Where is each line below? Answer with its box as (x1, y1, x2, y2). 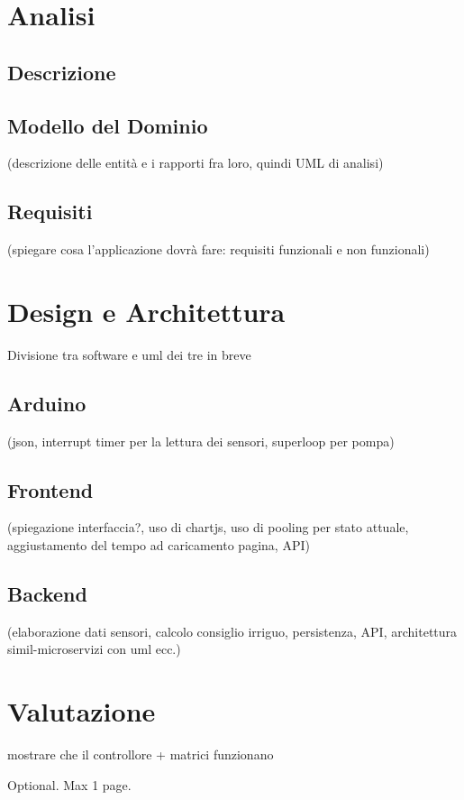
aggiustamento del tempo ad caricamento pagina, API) (7, 536, 310, 555)
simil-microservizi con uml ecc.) (7, 639, 181, 658)
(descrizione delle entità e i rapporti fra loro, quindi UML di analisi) (7, 153, 384, 172)
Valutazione (7, 693, 156, 730)
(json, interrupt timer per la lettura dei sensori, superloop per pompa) (7, 431, 395, 450)
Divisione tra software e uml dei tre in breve (7, 345, 251, 363)
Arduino (7, 389, 86, 417)
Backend (7, 580, 87, 608)
